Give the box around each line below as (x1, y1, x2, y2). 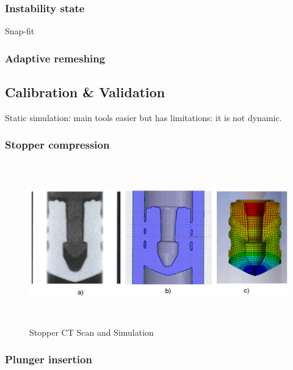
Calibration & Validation (5, 83, 165, 102)
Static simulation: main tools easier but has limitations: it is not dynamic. (5, 111, 282, 124)
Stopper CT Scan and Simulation (29, 325, 154, 338)
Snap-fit (5, 24, 35, 37)
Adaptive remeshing (5, 50, 106, 65)
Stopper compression (5, 137, 110, 152)
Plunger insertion (5, 352, 92, 367)
